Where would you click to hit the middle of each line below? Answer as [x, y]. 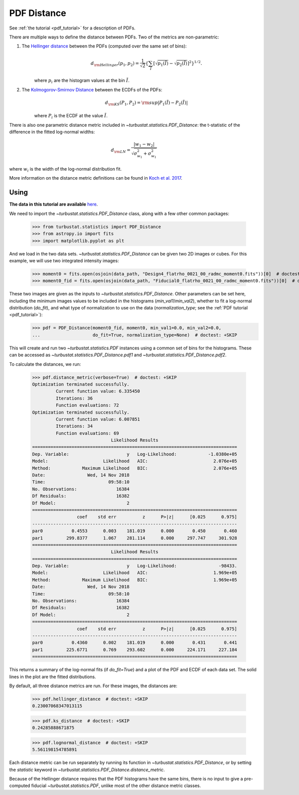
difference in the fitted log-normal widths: [52, 132]
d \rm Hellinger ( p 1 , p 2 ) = [115, 64]
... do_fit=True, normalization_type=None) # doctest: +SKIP [135, 335]
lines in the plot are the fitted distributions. [53, 677]
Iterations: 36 [74, 398]
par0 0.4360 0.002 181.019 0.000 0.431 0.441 [135, 643]
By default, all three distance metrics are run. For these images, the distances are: [93, 686]
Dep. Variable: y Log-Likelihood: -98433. [135, 566]
